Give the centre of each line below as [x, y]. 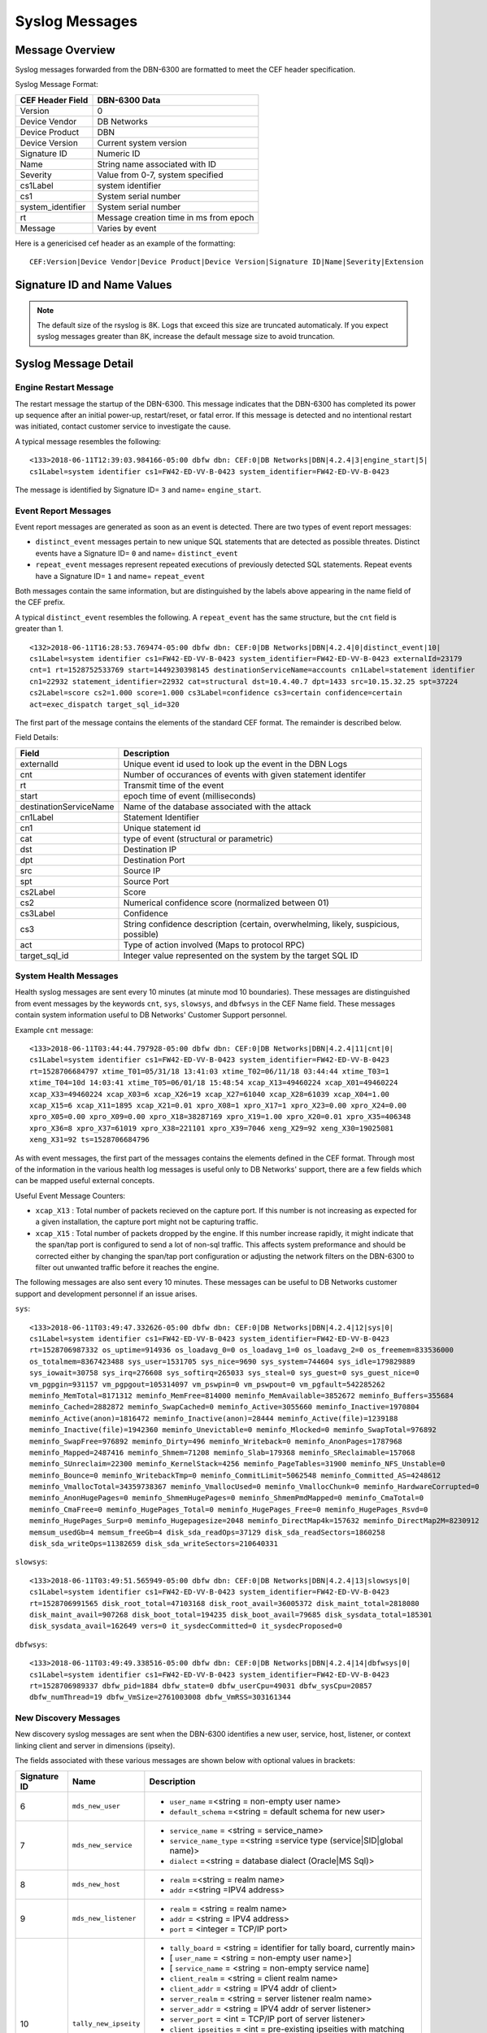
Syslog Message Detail [74, 364]
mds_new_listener [104, 1919]
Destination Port [154, 860]
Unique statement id [162, 828]
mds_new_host [96, 1885]
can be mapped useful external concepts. [85, 1181]
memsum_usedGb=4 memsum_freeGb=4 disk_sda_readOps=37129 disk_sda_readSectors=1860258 [207, 1532]
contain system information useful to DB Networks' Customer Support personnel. [151, 1015]
